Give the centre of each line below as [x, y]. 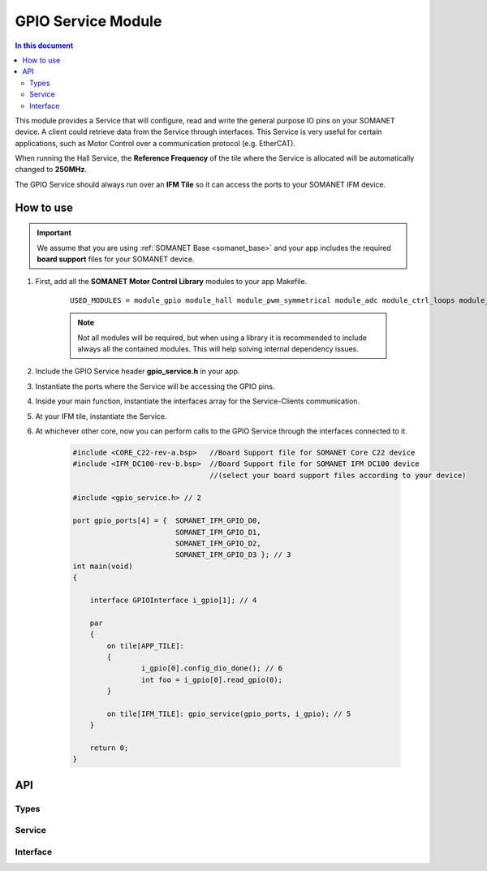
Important [54, 233]
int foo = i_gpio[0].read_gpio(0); [212, 679]
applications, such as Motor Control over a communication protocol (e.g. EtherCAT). [155, 143]
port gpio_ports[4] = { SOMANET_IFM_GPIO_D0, [167, 521]
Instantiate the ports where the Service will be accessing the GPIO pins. [155, 386]
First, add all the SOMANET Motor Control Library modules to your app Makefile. [171, 282]
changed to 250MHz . [51, 170]
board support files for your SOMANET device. [116, 259]
